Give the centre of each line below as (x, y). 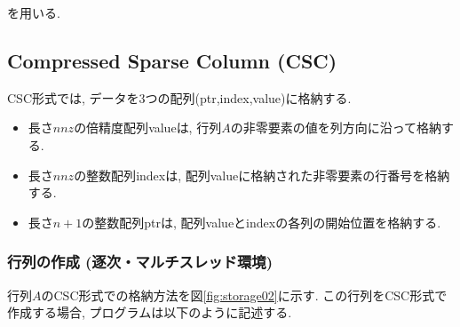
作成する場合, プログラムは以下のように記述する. (150, 312)
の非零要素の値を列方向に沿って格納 (336, 128)
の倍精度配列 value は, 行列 (148, 128)
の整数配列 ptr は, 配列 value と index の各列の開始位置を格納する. (262, 222)
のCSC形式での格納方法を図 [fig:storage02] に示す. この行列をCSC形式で (244, 295)
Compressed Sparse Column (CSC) (172, 60)
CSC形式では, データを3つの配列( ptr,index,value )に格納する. (179, 97)
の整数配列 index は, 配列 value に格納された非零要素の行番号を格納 (262, 175)
